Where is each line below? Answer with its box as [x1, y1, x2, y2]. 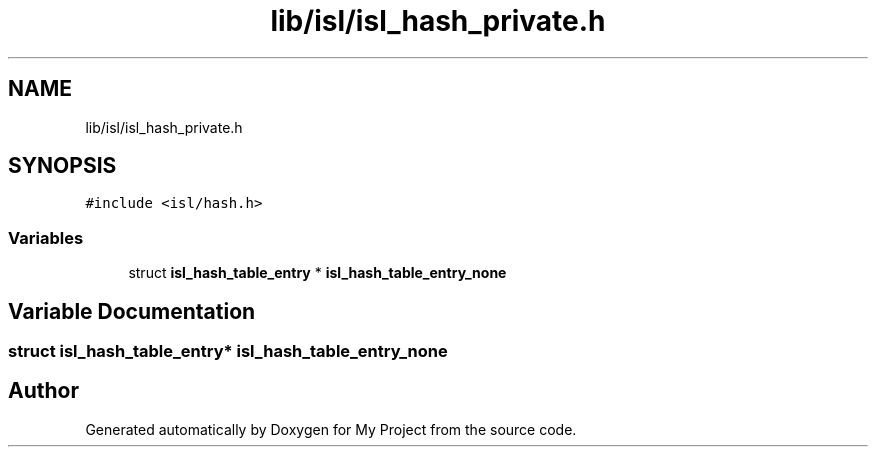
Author [8, 378, 79, 404]
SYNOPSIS [8, 153, 117, 179]
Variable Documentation [8, 298, 256, 324]
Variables [8, 227, 84, 248]
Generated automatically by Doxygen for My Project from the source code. [85, 420, 577, 438]
